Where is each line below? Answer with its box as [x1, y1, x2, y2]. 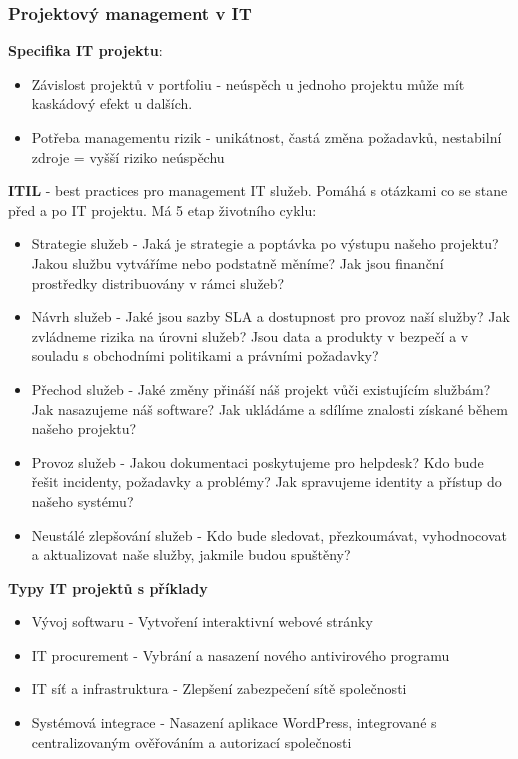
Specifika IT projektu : [8, 40, 163, 61]
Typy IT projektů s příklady [8, 577, 208, 598]
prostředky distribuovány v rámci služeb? [31, 272, 285, 293]
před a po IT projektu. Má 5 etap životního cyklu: [8, 199, 317, 220]
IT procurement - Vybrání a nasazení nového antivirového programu [31, 644, 450, 665]
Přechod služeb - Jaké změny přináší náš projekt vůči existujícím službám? [31, 378, 491, 399]
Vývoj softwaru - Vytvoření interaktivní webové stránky [31, 611, 373, 632]
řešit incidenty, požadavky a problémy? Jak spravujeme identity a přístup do [31, 471, 502, 492]
